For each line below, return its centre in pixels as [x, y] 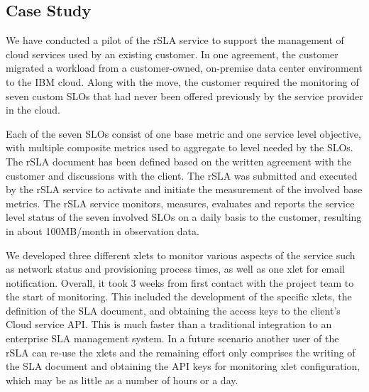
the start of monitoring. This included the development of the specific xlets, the [179, 296]
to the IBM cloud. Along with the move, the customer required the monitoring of [182, 81]
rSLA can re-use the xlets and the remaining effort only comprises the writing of [181, 352]
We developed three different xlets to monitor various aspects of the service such [181, 255]
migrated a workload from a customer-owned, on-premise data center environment [184, 68]
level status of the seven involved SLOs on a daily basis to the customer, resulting [184, 217]
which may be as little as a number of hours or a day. [122, 380]
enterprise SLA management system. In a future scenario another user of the [172, 338]
